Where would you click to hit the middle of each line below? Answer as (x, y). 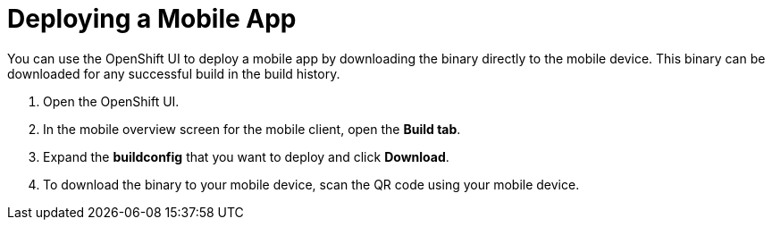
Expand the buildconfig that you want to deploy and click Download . (246, 156)
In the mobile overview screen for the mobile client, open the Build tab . (252, 129)
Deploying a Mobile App (152, 19)
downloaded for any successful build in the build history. (174, 73)
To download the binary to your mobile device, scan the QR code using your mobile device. (311, 184)
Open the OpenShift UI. (111, 101)
